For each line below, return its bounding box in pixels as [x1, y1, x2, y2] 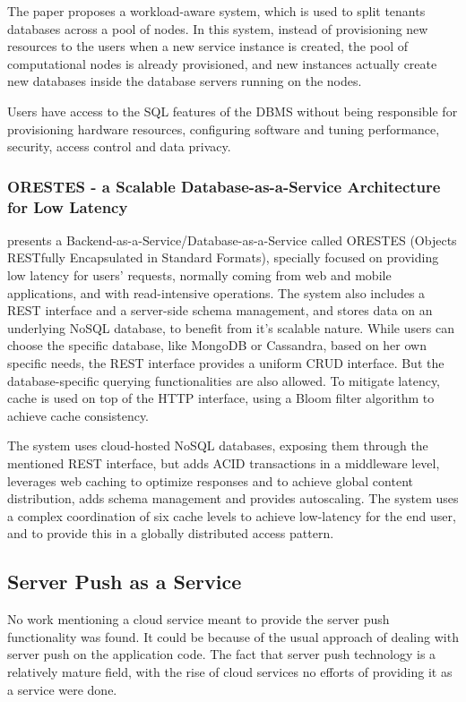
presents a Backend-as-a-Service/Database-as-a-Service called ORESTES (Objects [7, 230, 457, 249]
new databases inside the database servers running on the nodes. [7, 72, 362, 90]
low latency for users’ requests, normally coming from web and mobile [7, 266, 392, 285]
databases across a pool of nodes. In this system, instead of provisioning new [7, 19, 428, 38]
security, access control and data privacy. [7, 137, 231, 156]
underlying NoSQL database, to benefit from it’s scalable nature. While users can [7, 318, 454, 337]
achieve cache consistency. [7, 406, 150, 424]
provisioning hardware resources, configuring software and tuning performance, [7, 119, 440, 138]
